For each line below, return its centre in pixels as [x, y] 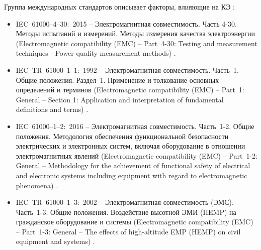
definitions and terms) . [52, 109]
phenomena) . [37, 185]
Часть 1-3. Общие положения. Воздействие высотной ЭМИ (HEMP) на [126, 212]
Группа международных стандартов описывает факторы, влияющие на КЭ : [119, 7]
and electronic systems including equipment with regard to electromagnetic [132, 175]
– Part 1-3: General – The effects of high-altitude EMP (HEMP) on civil [128, 231]
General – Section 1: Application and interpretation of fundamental [120, 99]
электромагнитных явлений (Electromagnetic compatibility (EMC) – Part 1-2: [137, 155]
